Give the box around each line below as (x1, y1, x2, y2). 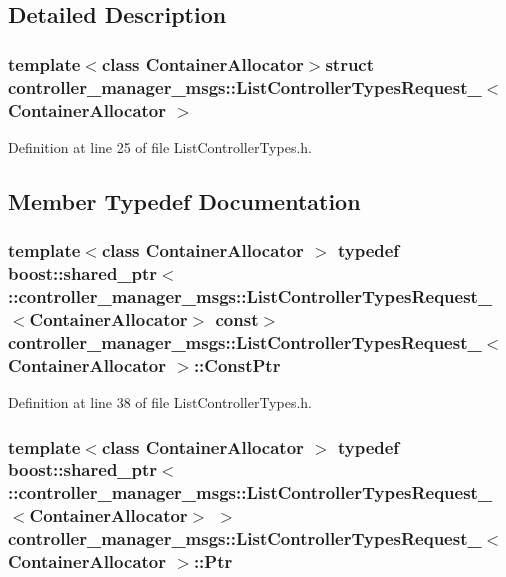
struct (325, 51, 375, 76)
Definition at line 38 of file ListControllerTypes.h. (8, 392, 312, 413)
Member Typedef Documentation (8, 185, 361, 216)
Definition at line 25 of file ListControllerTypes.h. (8, 136, 312, 157)
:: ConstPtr (193, 352, 281, 377)
